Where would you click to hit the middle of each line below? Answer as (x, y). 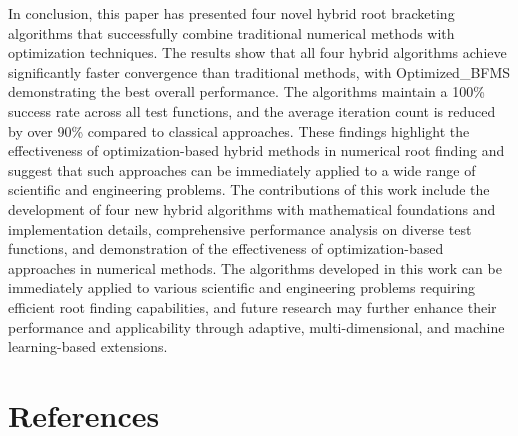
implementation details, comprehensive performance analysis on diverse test (240, 228)
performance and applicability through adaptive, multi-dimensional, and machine (256, 326)
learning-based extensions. (88, 346)
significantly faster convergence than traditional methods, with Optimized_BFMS (259, 71)
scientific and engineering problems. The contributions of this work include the (249, 189)
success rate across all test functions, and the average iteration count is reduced (252, 110)
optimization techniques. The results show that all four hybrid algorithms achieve (257, 52)
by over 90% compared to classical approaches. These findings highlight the (239, 130)
